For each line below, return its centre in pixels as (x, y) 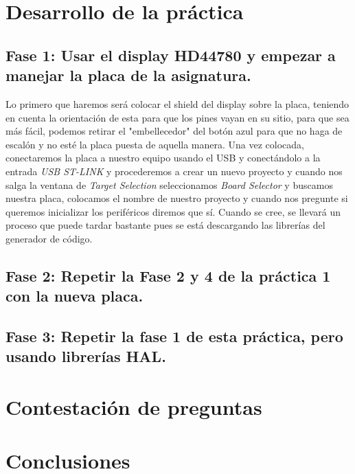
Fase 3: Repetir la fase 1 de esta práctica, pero (174, 336)
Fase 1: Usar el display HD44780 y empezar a (171, 55)
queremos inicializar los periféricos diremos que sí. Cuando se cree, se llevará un (173, 211)
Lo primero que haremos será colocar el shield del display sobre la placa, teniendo (177, 103)
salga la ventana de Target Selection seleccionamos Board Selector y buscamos (169, 184)
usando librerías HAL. (86, 356)
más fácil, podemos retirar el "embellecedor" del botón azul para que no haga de (174, 131)
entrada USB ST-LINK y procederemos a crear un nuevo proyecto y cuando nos (174, 171)
